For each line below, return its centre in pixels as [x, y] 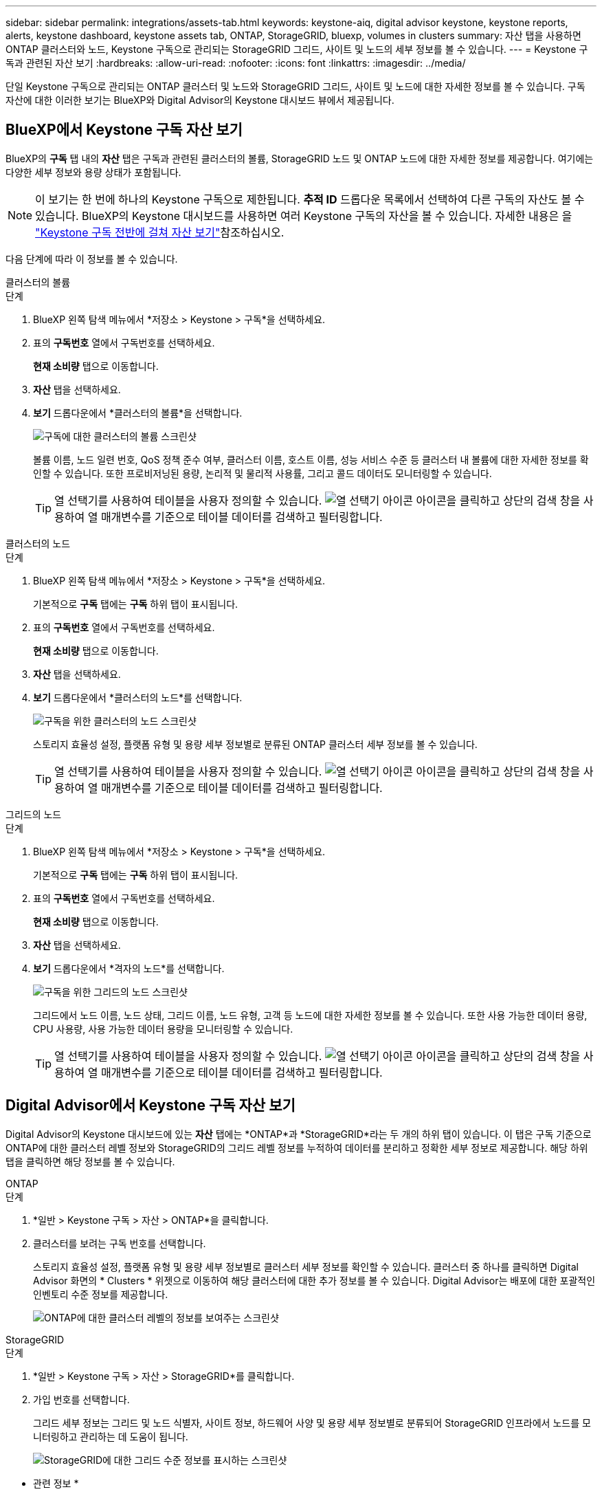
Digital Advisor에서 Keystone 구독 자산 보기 [150, 1106]
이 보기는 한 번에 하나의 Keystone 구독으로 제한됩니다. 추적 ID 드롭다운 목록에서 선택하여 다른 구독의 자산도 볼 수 [310, 199]
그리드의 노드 [34, 814]
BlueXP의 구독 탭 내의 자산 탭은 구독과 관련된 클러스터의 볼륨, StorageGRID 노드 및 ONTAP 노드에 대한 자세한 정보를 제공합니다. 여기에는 [300, 158]
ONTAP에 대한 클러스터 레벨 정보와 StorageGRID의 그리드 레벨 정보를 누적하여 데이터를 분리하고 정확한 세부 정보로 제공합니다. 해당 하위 [297, 1147]
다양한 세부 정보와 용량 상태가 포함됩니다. [93, 172]
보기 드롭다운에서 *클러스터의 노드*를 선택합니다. [138, 697]
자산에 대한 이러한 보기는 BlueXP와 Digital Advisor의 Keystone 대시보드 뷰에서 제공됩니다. [200, 100]
